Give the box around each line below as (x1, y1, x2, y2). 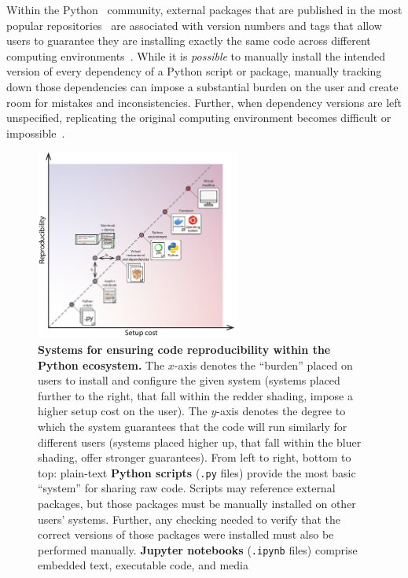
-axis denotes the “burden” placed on (174, 356, 353, 373)
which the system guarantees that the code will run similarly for (38, 418, 347, 434)
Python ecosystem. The (38, 356, 165, 373)
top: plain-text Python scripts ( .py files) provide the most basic (38, 464, 356, 480)
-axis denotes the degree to (216, 403, 346, 419)
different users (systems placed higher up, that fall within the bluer (38, 433, 362, 450)
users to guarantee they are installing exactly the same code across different (6, 32, 371, 49)
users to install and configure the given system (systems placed (38, 372, 340, 388)
